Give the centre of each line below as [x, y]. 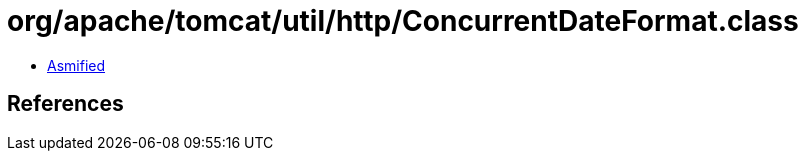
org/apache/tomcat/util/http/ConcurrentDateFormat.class [403, 21]
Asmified [76, 65]
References [65, 104]
